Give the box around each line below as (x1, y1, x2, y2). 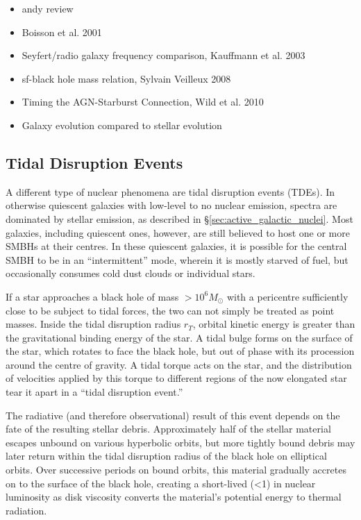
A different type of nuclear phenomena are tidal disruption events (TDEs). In (6, 184, 335, 199)
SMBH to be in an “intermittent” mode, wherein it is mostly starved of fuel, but (6, 252, 349, 267)
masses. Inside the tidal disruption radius (6, 317, 181, 331)
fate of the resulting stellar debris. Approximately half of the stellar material (6, 421, 331, 436)
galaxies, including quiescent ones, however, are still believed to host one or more (6, 225, 350, 240)
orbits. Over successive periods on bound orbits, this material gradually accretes (6, 462, 346, 477)
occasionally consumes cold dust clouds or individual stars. (6, 266, 255, 280)
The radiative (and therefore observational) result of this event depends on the (6, 408, 340, 422)
